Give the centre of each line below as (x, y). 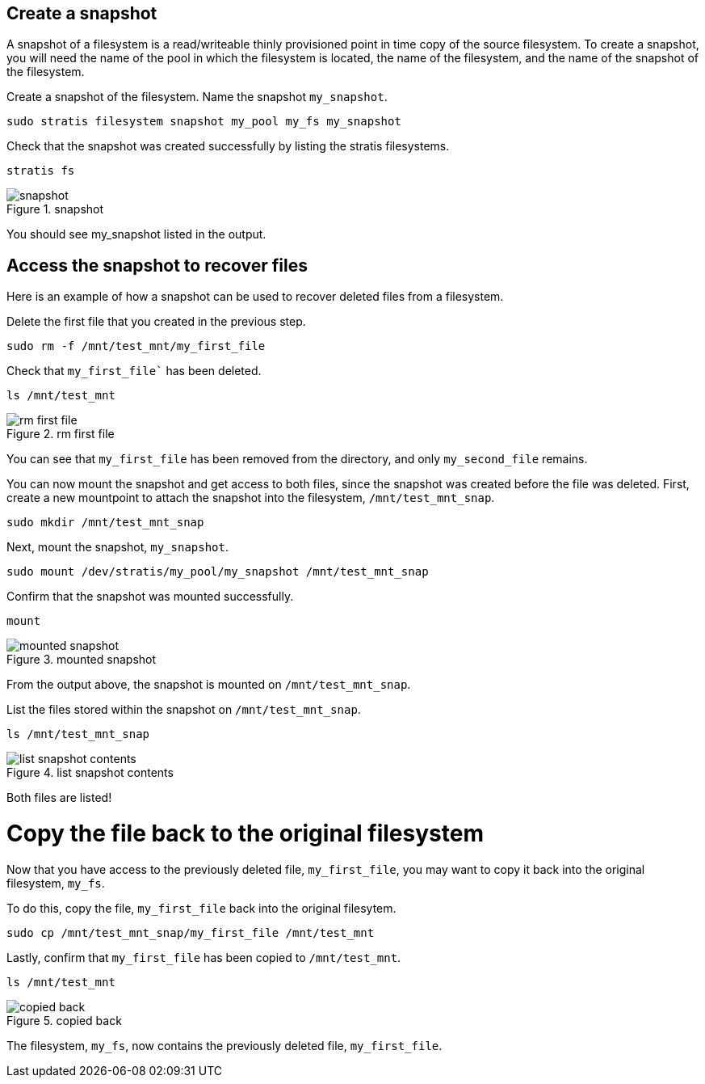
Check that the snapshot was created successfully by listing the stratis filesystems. (228, 146)
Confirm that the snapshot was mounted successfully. (150, 597)
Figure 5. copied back (64, 1020)
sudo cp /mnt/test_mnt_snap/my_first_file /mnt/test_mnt (191, 932)
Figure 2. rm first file (61, 434)
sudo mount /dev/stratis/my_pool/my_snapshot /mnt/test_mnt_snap (218, 572)
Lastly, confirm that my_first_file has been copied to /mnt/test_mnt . (204, 957)
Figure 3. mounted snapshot (82, 660)
